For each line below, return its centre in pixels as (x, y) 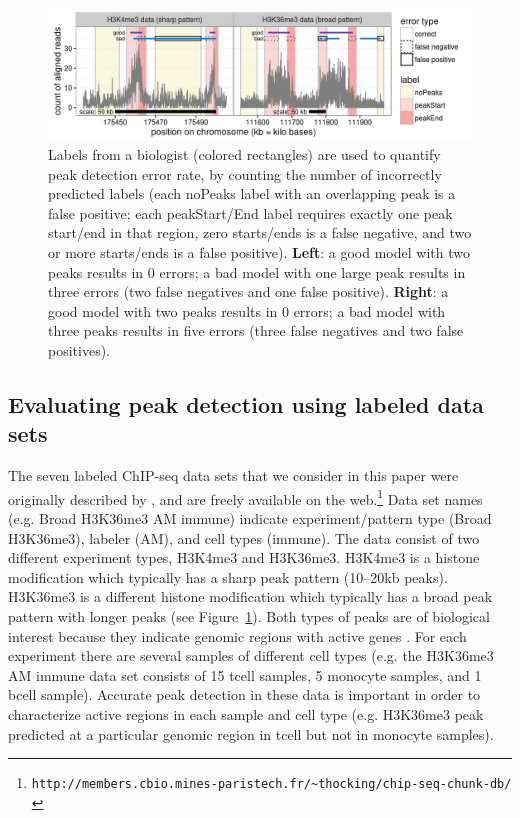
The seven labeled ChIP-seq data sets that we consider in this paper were (233, 475)
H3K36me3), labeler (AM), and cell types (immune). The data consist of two (244, 537)
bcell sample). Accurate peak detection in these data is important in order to (244, 694)
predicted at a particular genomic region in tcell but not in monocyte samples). (251, 733)
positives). (79, 350)
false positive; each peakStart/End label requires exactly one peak (250, 212)
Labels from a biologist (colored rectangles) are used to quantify (244, 154)
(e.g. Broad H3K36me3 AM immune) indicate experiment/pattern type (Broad (250, 518)
